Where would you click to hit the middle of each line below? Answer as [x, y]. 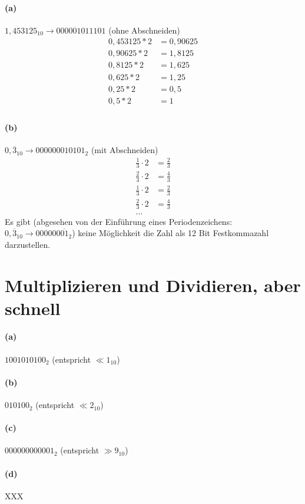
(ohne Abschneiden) [144, 30]
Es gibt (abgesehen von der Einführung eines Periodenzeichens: [119, 221]
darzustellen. [28, 244]
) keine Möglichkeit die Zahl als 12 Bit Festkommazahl [170, 233]
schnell [33, 308]
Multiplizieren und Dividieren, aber [153, 285]
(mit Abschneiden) [125, 150]
